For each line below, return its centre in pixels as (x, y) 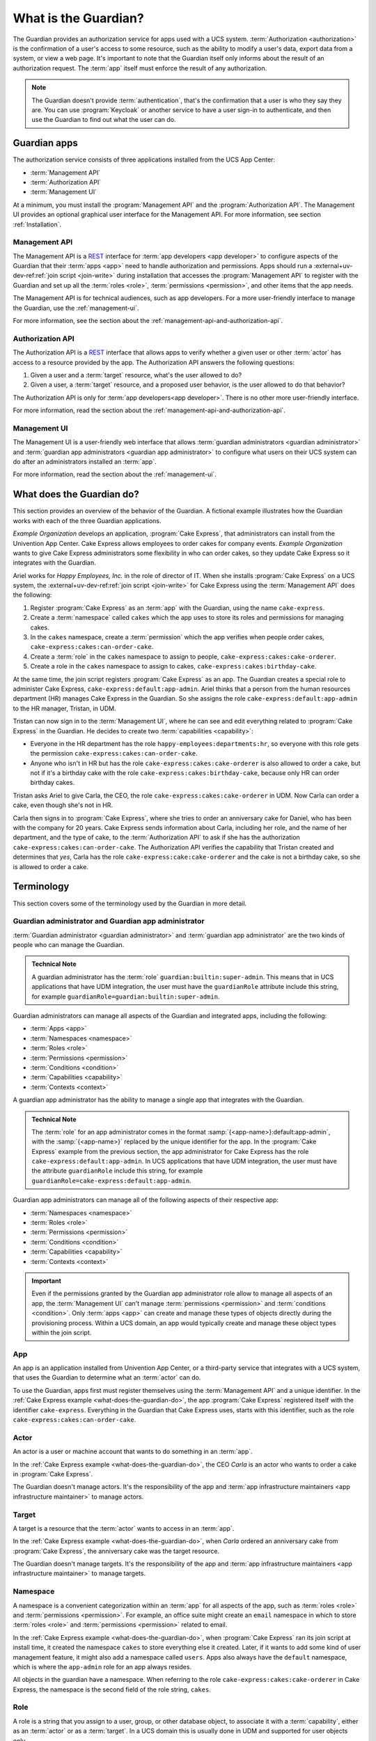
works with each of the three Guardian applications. (87, 521)
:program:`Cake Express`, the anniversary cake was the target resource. (116, 1551)
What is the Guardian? (78, 18)
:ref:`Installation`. (37, 224)
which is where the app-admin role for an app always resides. (102, 1666)
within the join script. (62, 1332)
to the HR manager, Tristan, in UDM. (64, 708)
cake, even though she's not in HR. (63, 805)
